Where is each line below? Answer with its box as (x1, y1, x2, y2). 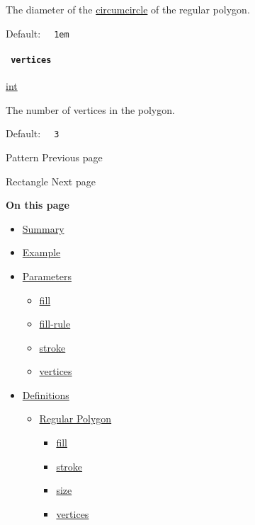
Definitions (22, 387, 69, 402)
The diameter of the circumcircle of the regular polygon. (6, 2, 250, 16)
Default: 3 (6, 126, 59, 141)
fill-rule (39, 316, 71, 331)
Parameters (22, 268, 72, 283)
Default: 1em (6, 25, 69, 40)
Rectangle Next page (6, 173, 96, 188)
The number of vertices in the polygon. (6, 102, 175, 117)
